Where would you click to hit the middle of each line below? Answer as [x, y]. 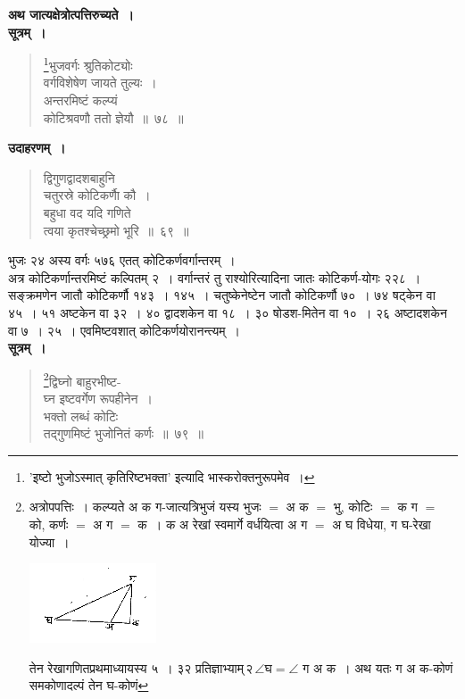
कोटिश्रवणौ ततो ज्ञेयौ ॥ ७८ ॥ [113, 117]
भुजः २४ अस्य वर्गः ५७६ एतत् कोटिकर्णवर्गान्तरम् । [122, 260]
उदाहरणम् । [37, 148]
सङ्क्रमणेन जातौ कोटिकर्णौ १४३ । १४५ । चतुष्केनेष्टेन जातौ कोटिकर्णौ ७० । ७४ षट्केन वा [222, 295]
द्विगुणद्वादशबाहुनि [79, 177]
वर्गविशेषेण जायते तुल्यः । [100, 83]
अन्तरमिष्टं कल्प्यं [80, 100]
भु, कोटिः [353, 507]
